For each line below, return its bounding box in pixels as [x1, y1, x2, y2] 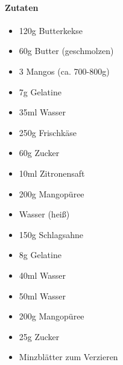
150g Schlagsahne [19, 228, 84, 240]
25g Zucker [19, 330, 60, 343]
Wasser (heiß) [19, 208, 70, 220]
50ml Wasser [19, 289, 66, 302]
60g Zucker [19, 146, 60, 159]
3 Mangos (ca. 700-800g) [19, 64, 110, 77]
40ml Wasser [19, 268, 66, 281]
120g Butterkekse [19, 24, 83, 36]
